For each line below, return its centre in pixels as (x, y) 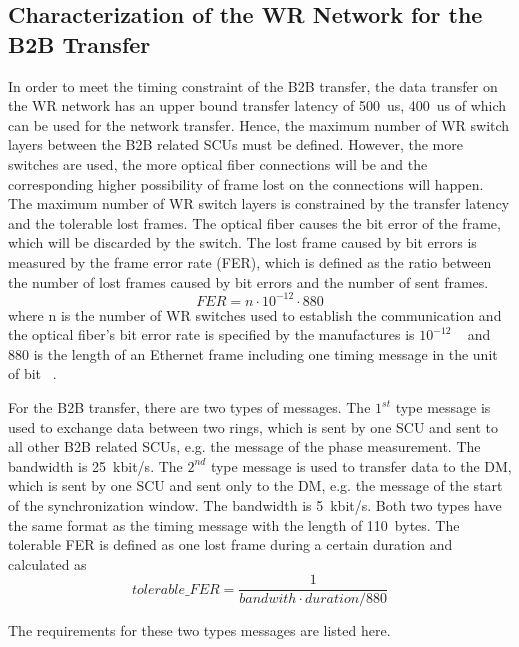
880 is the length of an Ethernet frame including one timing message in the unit (253, 353)
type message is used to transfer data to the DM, (361, 465)
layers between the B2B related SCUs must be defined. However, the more (235, 144)
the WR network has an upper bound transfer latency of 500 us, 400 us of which (257, 105)
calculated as (47, 563)
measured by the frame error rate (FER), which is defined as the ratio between (250, 261)
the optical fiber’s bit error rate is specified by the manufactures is (211, 334)
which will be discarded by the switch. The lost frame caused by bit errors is (242, 242)
